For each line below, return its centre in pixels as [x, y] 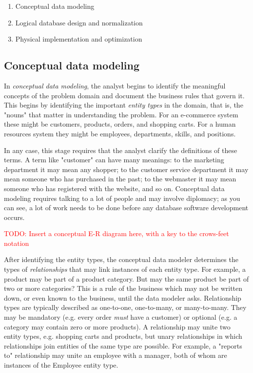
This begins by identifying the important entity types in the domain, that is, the [124, 105]
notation [17, 243]
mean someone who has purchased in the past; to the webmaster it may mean [120, 179]
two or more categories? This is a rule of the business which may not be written [123, 288]
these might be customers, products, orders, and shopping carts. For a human [120, 124]
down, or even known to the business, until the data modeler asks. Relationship [123, 297]
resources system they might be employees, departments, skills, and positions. [120, 133]
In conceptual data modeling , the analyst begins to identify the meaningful [115, 85]
